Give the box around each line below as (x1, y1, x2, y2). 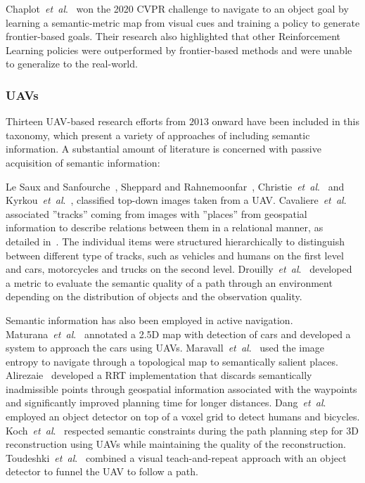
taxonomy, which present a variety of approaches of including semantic (6, 127, 310, 142)
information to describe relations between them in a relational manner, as (6, 220, 324, 235)
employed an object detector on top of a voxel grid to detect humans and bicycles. (6, 409, 360, 424)
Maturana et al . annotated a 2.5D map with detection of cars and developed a (6, 326, 351, 341)
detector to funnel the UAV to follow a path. (6, 464, 198, 479)
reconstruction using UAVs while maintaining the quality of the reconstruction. (6, 437, 346, 451)
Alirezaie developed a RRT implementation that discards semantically (6, 368, 312, 382)
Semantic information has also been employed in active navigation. (6, 312, 293, 327)
